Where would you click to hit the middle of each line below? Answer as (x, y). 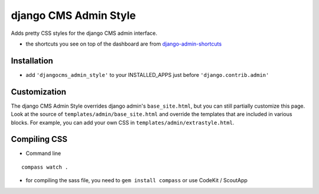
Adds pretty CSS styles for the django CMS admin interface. (84, 33)
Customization (39, 92)
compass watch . (45, 167)
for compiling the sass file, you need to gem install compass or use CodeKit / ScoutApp (137, 180)
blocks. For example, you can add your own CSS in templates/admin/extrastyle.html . (123, 122)
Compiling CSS (39, 139)
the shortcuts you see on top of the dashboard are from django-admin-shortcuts (124, 44)
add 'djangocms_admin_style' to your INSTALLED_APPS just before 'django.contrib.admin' (147, 75)
